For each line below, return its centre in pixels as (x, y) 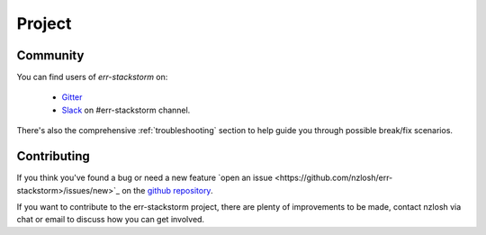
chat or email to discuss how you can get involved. (111, 220)
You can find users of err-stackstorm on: (92, 77)
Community (50, 55)
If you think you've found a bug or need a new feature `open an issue (145, 178)
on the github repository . (167, 190)
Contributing (53, 156)
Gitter (72, 97)
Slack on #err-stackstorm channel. (126, 110)
